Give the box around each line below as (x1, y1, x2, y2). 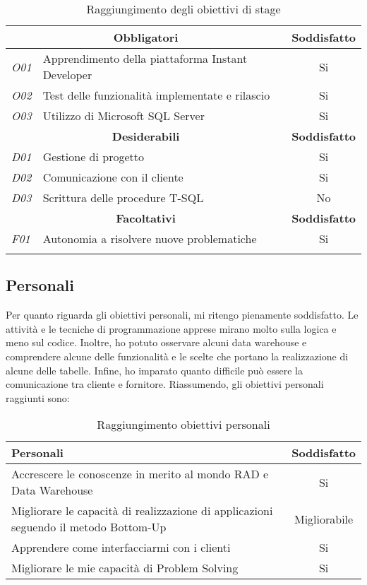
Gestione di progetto (42, 148, 144, 165)
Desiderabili (112, 128, 180, 144)
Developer (42, 66, 92, 83)
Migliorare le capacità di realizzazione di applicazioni (11, 502, 273, 519)
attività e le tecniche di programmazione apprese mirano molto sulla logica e (6, 321, 337, 336)
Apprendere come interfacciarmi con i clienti (11, 539, 231, 556)
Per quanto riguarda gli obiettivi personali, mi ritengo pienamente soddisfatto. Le (6, 307, 359, 322)
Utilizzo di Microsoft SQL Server (42, 107, 205, 124)
